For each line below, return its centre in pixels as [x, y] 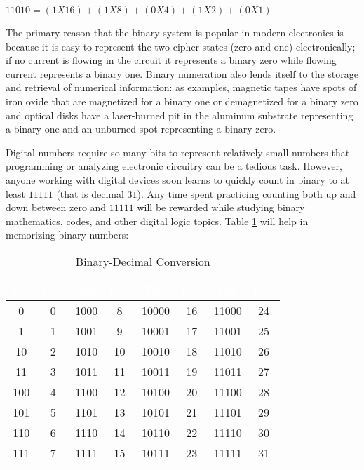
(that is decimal [90, 193]
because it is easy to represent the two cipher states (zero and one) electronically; [181, 46]
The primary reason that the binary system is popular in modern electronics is [175, 32]
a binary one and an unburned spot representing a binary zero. [141, 129]
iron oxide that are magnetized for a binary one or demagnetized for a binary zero [182, 101]
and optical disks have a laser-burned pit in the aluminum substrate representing [180, 115]
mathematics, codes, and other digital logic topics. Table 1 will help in [157, 221]
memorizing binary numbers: [67, 235]
